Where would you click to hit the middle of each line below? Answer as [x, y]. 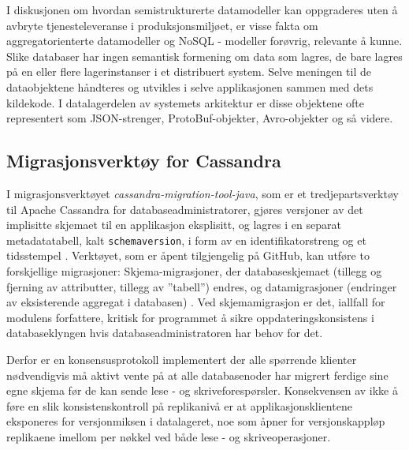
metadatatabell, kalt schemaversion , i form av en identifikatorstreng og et [186, 240]
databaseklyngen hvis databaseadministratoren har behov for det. [165, 333]
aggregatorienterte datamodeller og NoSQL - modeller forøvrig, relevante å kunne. [204, 41]
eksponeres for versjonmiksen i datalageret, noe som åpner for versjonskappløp [196, 421]
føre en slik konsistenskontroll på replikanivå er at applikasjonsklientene [179, 405]
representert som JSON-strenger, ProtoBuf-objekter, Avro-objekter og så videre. [200, 118]
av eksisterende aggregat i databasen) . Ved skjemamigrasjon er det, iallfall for [196, 302]
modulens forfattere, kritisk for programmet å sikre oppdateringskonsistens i [190, 317]
